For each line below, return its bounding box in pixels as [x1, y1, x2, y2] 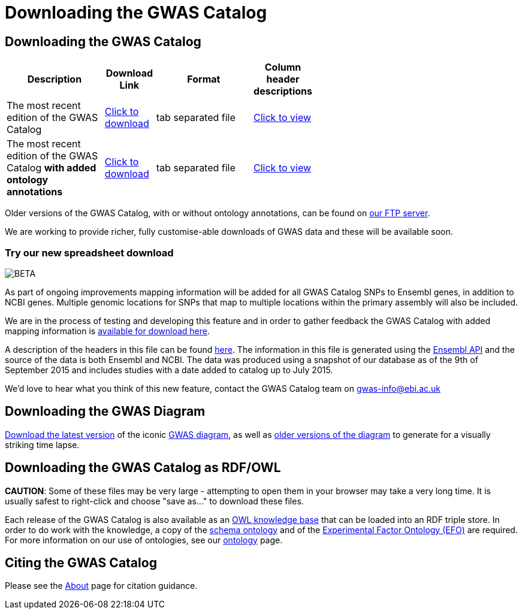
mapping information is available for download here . [5, 325, 210, 336]
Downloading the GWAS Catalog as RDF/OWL [5, 460, 281, 476]
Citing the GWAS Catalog [5, 555, 157, 571]
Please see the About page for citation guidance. [5, 580, 198, 591]
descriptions [254, 85, 312, 98]
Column [264, 61, 301, 74]
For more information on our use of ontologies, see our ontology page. [5, 534, 283, 545]
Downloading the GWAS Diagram [5, 404, 206, 419]
